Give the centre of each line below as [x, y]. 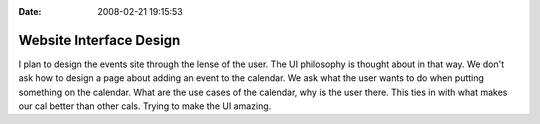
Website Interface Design [99, 40]
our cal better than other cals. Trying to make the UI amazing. [145, 106]
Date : [30, 11]
